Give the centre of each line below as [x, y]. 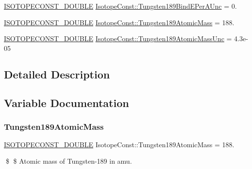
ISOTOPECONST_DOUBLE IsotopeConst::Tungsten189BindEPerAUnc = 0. [120, 6]
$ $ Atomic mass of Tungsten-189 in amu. [69, 161]
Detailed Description [57, 74]
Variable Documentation [67, 102]
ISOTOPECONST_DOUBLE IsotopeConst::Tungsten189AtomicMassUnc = [118, 38]
